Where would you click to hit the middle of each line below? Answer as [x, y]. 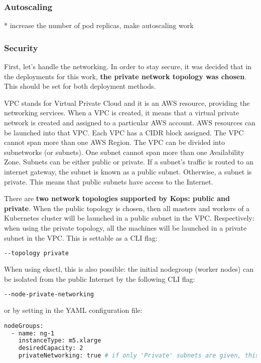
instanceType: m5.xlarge [60, 341]
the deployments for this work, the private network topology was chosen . [125, 76]
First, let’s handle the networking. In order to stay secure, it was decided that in [128, 66]
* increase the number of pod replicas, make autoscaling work [99, 25]
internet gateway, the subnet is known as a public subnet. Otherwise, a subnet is [128, 171]
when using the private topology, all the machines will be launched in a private [125, 227]
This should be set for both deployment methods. [80, 86]
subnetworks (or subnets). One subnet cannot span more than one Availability [124, 152]
